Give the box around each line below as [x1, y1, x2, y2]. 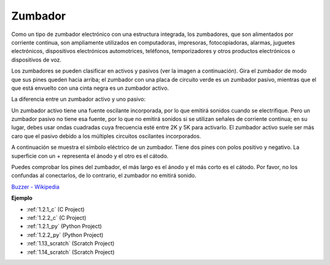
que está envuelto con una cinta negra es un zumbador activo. [11, 84, 169, 92]
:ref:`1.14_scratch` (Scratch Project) [26, 248, 115, 256]
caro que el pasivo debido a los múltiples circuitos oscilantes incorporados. [11, 132, 202, 140]
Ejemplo [11, 194, 33, 201]
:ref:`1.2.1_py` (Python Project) [26, 223, 102, 230]
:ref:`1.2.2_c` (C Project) [26, 214, 87, 221]
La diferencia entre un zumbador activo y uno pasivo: [11, 95, 146, 103]
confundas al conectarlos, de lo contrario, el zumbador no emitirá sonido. [11, 172, 197, 180]
